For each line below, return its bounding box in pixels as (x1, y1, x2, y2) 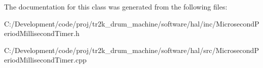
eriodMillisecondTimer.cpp (4, 54, 87, 65)
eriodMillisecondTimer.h (4, 28, 80, 38)
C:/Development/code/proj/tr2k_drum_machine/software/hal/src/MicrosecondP (4, 44, 259, 55)
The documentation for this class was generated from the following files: (4, 1, 228, 11)
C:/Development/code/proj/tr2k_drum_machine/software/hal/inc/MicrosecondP (4, 18, 259, 28)
